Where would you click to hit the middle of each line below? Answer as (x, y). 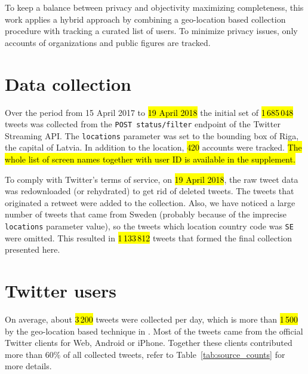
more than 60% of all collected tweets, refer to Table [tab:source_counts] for (145, 354)
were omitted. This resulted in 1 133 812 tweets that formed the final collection (148, 237)
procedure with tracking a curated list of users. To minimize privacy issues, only (151, 31)
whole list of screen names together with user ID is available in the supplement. (150, 159)
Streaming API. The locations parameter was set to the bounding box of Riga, (152, 135)
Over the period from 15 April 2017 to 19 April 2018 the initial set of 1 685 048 (149, 112)
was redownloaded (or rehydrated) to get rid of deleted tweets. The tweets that (150, 191)
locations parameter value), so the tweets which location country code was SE (149, 226)
